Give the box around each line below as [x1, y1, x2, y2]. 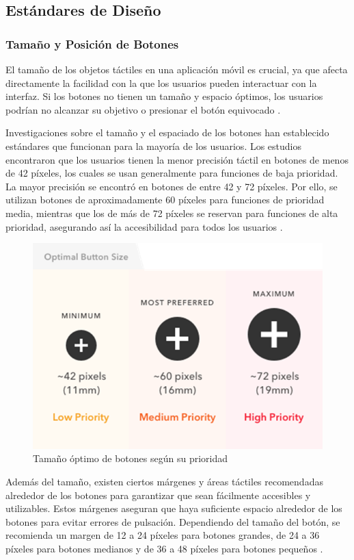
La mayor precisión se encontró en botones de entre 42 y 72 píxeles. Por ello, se [5, 179, 338, 193]
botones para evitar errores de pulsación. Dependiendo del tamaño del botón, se [5, 514, 340, 529]
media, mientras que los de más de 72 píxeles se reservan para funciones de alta [5, 205, 338, 220]
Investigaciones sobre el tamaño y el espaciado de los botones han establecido [5, 125, 329, 140]
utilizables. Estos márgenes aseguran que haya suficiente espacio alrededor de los [5, 501, 342, 516]
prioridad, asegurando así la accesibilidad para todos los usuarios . [5, 219, 283, 233]
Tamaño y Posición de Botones [5, 35, 179, 52]
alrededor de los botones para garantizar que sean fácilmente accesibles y [5, 487, 311, 502]
